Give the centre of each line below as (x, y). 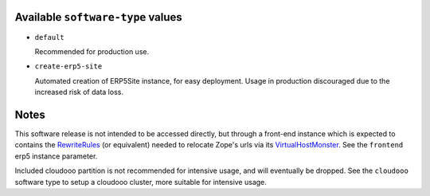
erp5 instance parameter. (56, 156)
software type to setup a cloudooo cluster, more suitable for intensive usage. (141, 182)
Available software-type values (98, 17)
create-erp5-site (68, 67)
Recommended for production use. (92, 51)
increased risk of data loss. (79, 92)
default (50, 37)
